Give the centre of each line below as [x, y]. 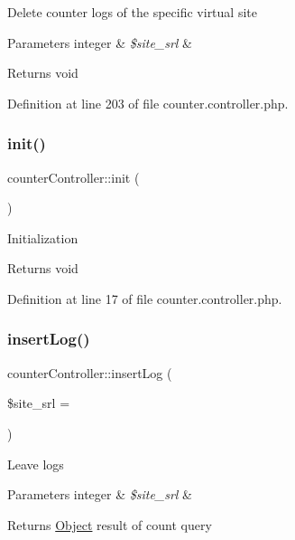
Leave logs [36, 464]
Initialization [43, 237]
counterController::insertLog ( [90, 372]
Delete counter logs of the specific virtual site [132, 12]
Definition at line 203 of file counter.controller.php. [148, 103]
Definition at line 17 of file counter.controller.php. [145, 298]
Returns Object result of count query [110, 524]
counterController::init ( [74, 177]
